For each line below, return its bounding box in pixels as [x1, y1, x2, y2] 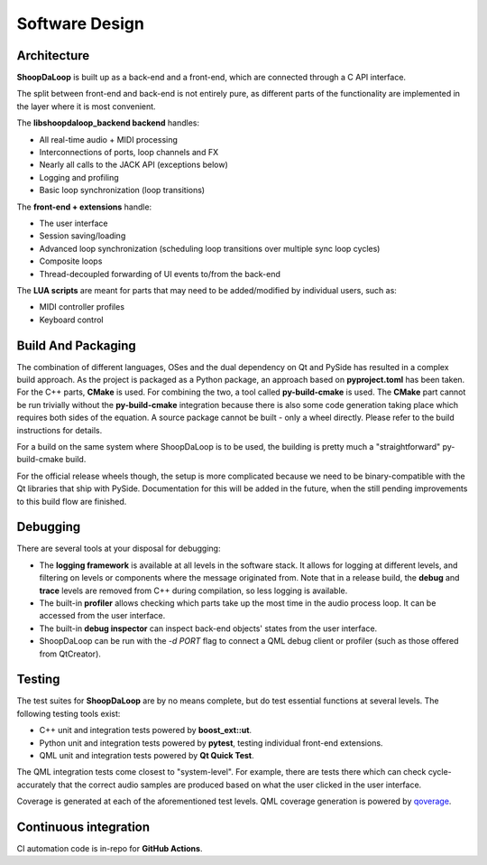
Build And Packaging [16, 338, 137, 353]
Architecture [16, 48, 90, 63]
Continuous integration [16, 820, 151, 834]
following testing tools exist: [16, 708, 121, 719]
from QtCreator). [39, 648, 101, 659]
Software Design [16, 14, 144, 33]
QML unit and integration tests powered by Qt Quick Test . [39, 750, 254, 761]
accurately [16, 779, 57, 790]
